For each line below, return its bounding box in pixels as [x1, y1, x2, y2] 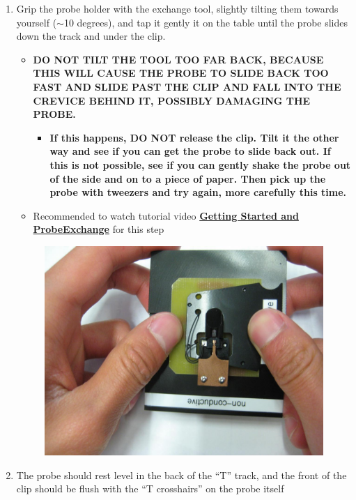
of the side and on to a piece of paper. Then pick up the [49, 171, 326, 185]
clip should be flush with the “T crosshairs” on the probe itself [16, 481, 284, 496]
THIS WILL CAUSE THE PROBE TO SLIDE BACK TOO [33, 66, 329, 80]
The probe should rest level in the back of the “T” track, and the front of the [16, 467, 347, 482]
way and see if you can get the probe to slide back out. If [49, 144, 331, 158]
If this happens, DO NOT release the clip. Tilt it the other [49, 130, 339, 144]
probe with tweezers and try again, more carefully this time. [49, 185, 347, 199]
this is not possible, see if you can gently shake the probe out [49, 157, 351, 172]
